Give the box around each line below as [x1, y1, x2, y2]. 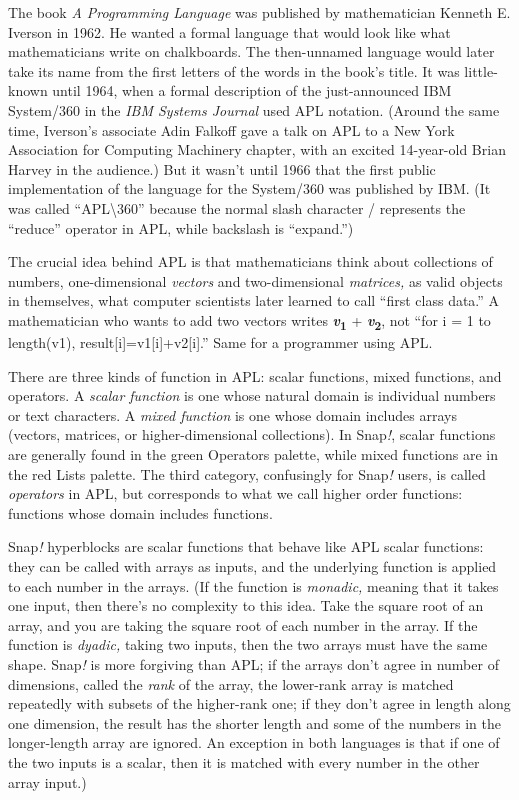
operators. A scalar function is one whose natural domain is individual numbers [8, 385, 496, 406]
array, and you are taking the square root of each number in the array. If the [8, 614, 478, 635]
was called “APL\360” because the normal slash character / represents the [8, 197, 466, 218]
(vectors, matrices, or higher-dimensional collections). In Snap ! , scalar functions [8, 424, 496, 445]
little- [464, 60, 498, 81]
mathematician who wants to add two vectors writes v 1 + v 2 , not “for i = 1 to [8, 309, 491, 333]
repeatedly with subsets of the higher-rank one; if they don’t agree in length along [8, 693, 511, 714]
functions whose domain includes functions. [8, 502, 273, 523]
